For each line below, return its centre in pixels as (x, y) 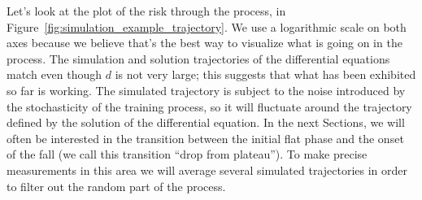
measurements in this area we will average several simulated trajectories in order (207, 170)
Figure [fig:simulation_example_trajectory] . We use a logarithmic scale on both (207, 26)
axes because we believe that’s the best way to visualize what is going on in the (204, 43)
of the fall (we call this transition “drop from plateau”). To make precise (187, 154)
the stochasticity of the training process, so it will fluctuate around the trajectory (209, 106)
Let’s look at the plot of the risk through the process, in (146, 11)
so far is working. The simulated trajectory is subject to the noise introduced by (206, 90)
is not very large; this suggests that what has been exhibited (265, 74)
